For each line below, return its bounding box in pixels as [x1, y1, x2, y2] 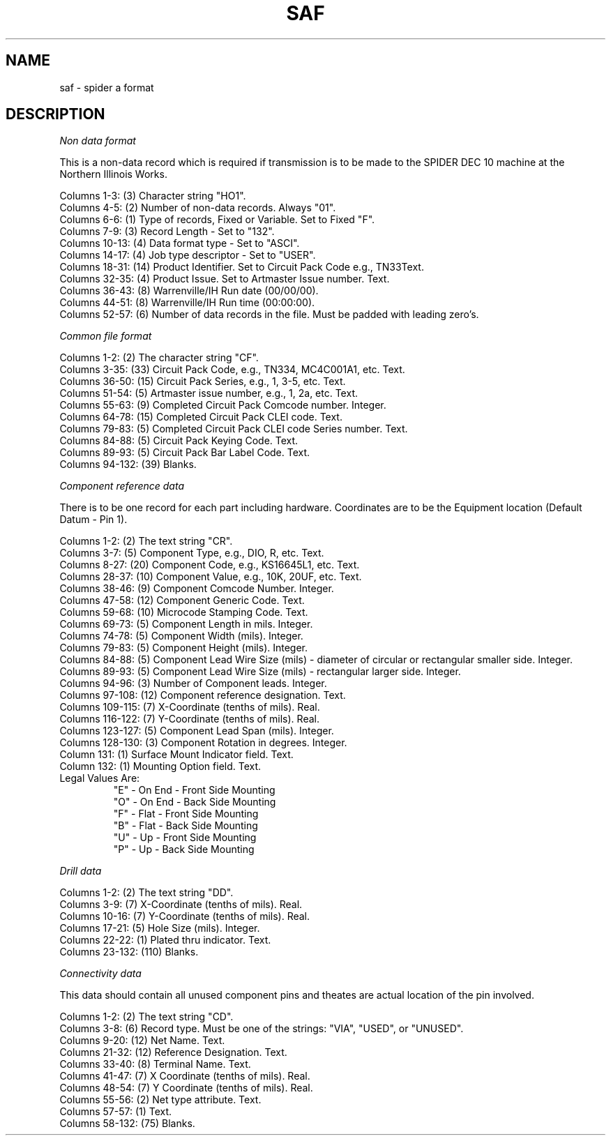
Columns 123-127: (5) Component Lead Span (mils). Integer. [59, 725, 334, 737]
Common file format [59, 330, 152, 342]
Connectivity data [59, 967, 142, 980]
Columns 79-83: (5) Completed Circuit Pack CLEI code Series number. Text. [59, 423, 408, 435]
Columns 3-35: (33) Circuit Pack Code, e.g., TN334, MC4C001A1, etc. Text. [59, 363, 405, 376]
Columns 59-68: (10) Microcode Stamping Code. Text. [59, 606, 308, 619]
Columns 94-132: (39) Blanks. [59, 458, 197, 471]
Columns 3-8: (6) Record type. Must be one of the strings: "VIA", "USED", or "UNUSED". [59, 1022, 464, 1035]
